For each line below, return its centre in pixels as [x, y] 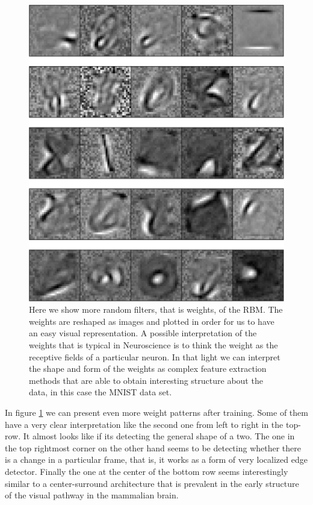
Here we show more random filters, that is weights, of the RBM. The [156, 309]
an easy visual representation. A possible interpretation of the [143, 333]
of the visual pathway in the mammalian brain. [92, 495]
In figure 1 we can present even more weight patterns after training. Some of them [156, 412]
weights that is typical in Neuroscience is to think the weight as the [153, 345]
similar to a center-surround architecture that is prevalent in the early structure [152, 483]
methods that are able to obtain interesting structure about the [146, 380]
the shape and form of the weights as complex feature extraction [148, 369]
